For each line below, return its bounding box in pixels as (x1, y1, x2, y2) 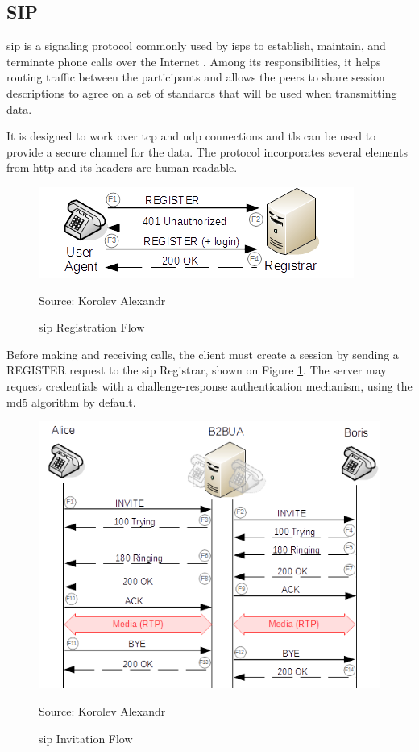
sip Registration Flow (39, 319, 145, 336)
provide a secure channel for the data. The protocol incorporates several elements (6, 143, 408, 160)
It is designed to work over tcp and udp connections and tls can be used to (6, 127, 376, 144)
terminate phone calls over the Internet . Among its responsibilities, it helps (6, 52, 381, 69)
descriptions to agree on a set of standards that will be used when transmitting (6, 84, 397, 101)
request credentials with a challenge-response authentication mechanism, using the (6, 377, 413, 394)
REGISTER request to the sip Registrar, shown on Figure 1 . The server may (6, 361, 387, 378)
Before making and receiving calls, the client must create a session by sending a (6, 345, 399, 362)
